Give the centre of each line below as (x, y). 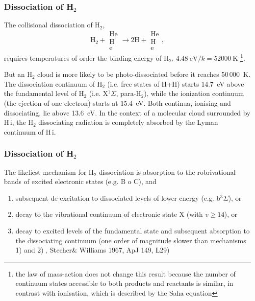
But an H (18, 74)
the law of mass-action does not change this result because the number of (126, 273)
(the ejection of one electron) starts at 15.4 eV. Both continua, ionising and (117, 103)
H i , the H (19, 122)
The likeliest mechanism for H (49, 172)
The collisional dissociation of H (52, 25)
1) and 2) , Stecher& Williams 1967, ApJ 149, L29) (92, 250)
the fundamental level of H (44, 93)
